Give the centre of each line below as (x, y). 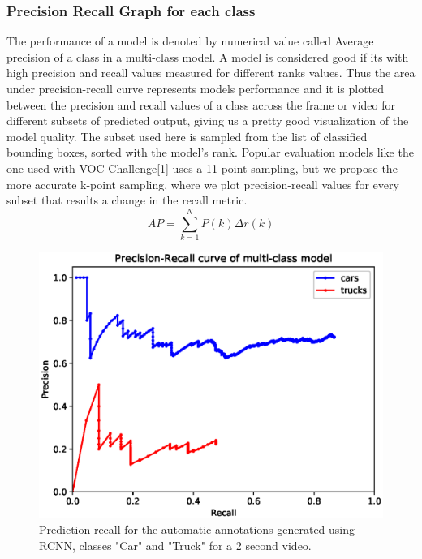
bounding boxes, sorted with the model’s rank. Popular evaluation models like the (210, 152)
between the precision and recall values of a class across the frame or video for (201, 104)
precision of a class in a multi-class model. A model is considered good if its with (208, 56)
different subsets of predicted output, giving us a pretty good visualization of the (208, 120)
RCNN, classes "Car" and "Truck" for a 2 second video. (175, 545)
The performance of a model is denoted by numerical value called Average (190, 41)
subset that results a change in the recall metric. (127, 200)
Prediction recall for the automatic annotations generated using (197, 529)
